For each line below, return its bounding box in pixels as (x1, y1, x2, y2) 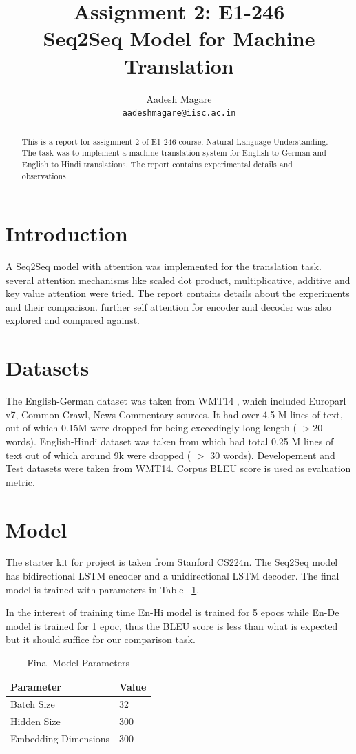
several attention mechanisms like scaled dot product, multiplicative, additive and (6, 272, 350, 287)
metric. (6, 474, 35, 489)
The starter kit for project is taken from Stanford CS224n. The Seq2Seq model (6, 555, 338, 569)
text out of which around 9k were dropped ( (6, 447, 191, 462)
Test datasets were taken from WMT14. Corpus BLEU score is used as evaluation (6, 461, 351, 476)
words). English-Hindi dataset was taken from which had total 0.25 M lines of (6, 434, 334, 448)
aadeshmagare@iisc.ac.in (122, 108, 236, 119)
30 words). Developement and (210, 447, 335, 462)
